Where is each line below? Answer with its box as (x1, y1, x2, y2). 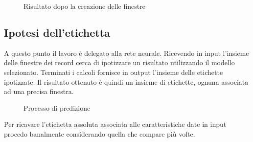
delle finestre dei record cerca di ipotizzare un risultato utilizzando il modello (4, 57, 235, 68)
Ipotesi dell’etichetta (4, 24, 110, 40)
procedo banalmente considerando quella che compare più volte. (4, 128, 195, 139)
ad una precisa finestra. (4, 86, 74, 96)
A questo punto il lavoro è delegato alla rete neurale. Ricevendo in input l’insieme (4, 47, 249, 58)
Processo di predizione (23, 102, 91, 113)
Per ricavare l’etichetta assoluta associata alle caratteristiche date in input (4, 119, 227, 129)
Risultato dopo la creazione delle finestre (23, 1, 145, 11)
